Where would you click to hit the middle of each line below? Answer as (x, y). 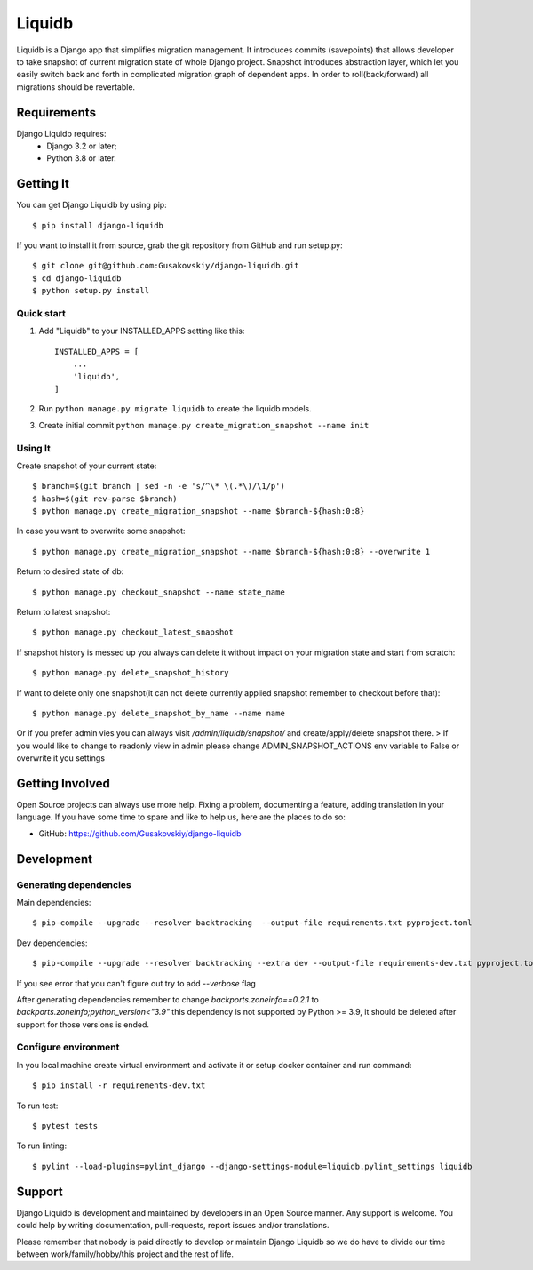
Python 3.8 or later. (82, 158)
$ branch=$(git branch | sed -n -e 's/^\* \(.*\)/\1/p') (159, 486)
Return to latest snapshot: (64, 612)
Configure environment (68, 1047)
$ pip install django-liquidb (98, 225)
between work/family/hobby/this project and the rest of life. (125, 1254)
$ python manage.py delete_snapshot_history (131, 673)
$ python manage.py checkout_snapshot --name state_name (159, 592)
